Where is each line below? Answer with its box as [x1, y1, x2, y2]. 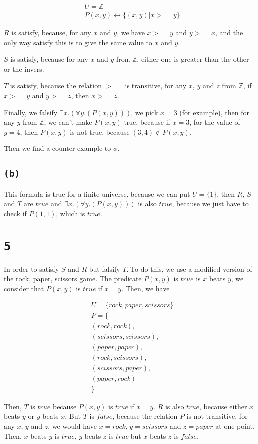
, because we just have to [172, 198, 249, 209]
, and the [215, 27, 243, 38]
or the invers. [4, 63, 44, 74]
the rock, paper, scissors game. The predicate [4, 273, 142, 284]
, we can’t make [44, 117, 92, 127]
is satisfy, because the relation [10, 80, 102, 91]
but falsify [89, 263, 120, 274]
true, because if [124, 117, 170, 127]
